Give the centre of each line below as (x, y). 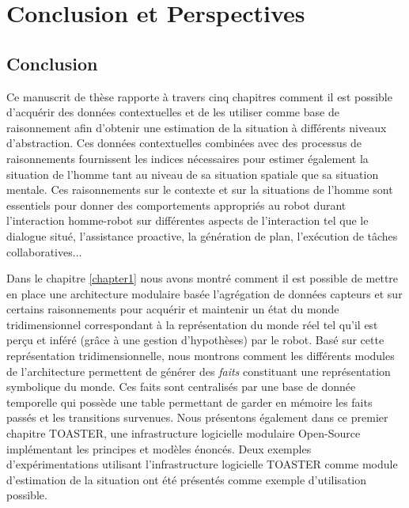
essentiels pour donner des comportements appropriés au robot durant (176, 205)
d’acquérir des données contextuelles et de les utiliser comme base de (173, 112)
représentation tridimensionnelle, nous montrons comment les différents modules (201, 356)
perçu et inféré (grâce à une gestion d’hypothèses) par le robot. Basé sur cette (195, 340)
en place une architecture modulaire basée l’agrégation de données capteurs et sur (204, 293)
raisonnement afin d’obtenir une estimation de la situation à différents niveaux (197, 127)
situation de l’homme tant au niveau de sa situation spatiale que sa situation (193, 174)
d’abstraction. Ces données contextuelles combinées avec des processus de (184, 143)
